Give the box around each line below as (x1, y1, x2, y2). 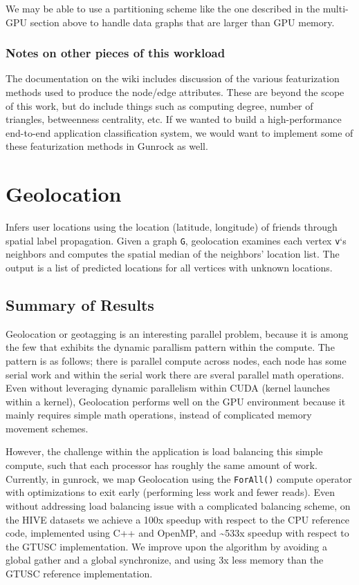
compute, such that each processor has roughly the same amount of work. (6, 458, 317, 472)
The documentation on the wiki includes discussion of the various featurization (6, 71, 340, 86)
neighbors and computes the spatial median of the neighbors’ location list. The (6, 247, 340, 261)
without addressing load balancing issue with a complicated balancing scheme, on (6, 498, 351, 512)
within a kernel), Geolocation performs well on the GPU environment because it (6, 394, 346, 408)
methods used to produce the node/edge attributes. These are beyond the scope (6, 85, 344, 99)
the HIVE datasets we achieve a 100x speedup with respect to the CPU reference (6, 512, 349, 526)
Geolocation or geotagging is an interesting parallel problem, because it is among (6, 326, 349, 341)
